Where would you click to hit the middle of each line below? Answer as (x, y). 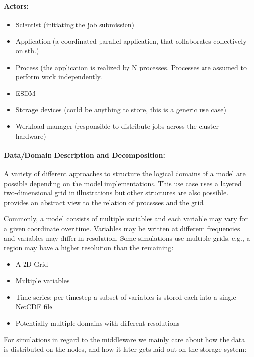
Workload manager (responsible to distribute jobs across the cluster (117, 126)
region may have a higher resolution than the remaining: (89, 248)
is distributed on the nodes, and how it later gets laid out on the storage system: (125, 349)
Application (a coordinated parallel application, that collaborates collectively (131, 41)
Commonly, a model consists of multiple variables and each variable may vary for (126, 219)
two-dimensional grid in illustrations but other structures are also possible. (116, 193)
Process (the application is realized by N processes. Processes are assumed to (131, 67)
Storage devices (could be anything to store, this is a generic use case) (121, 109)
